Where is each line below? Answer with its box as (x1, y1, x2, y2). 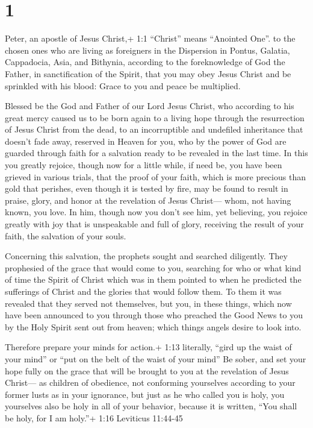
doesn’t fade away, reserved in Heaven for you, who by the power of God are (5, 134, 287, 147)
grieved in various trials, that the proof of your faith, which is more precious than (5, 170, 306, 183)
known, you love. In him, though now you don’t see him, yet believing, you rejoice (5, 206, 308, 218)
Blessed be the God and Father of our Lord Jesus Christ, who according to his (5, 99, 294, 112)
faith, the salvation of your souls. (5, 229, 126, 242)
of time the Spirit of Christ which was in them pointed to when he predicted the (5, 273, 302, 286)
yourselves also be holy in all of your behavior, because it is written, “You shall (5, 400, 297, 412)
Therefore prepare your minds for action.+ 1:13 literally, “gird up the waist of (5, 341, 292, 353)
